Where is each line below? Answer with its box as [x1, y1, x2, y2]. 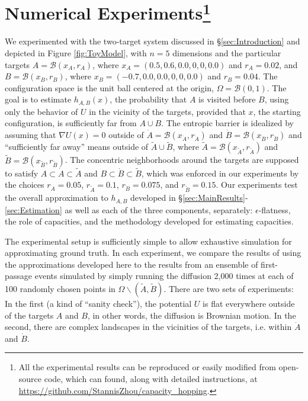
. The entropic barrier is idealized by [161, 117, 294, 129]
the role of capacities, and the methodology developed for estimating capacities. [5, 215, 294, 227]
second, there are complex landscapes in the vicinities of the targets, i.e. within [5, 320, 292, 333]
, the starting [253, 105, 301, 117]
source [18, 373, 42, 385]
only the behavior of [5, 105, 78, 117]
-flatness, [258, 203, 291, 216]
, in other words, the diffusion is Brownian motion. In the [87, 309, 296, 321]
